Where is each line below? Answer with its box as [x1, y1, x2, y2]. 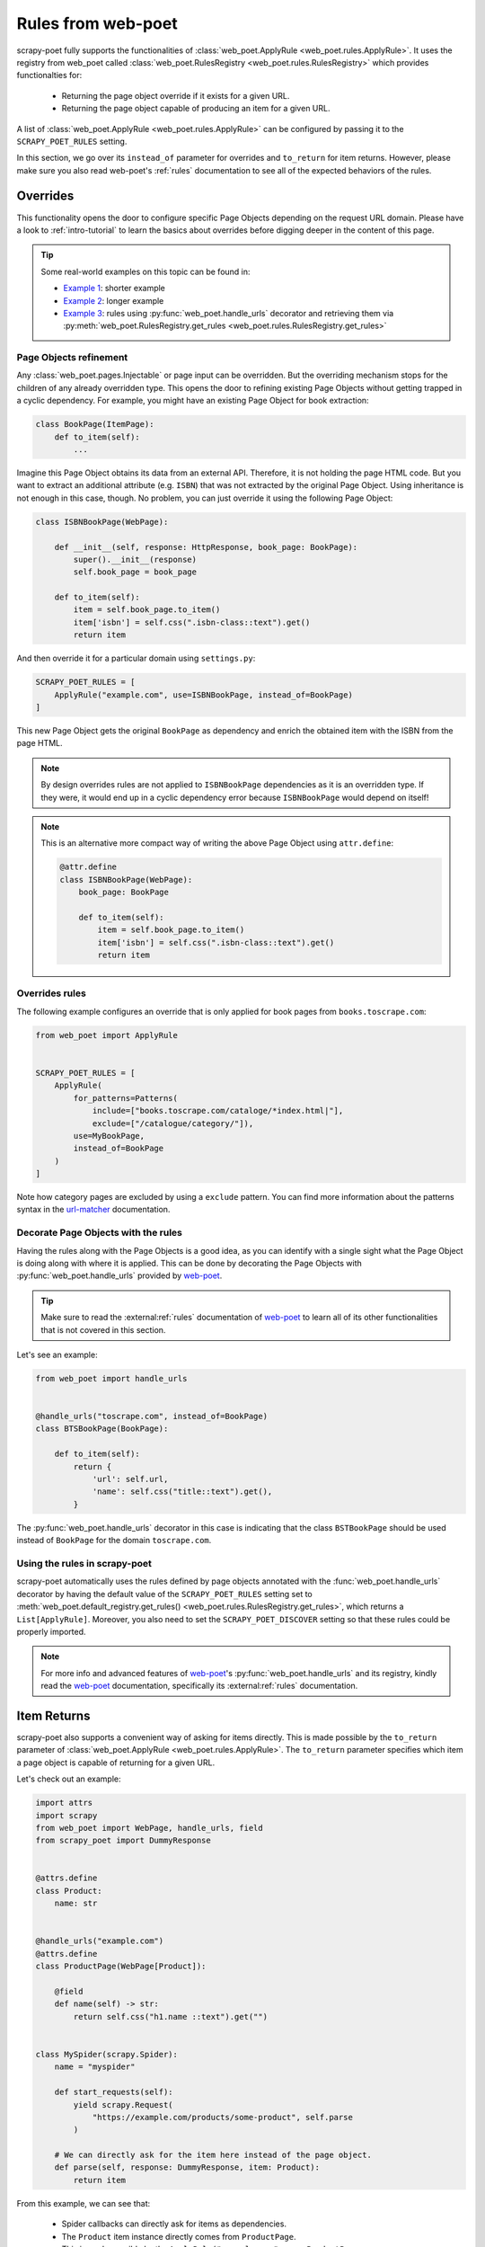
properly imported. [16, 1626, 86, 1637]
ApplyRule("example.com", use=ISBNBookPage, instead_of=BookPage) [54, 689, 354, 700]
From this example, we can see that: [16, 2198, 151, 2208]
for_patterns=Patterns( [73, 1093, 179, 1103]
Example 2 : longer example [63, 295, 164, 306]
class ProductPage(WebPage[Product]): [35, 1961, 207, 1972]
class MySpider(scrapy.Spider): [35, 2049, 179, 2059]
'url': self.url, [92, 1474, 169, 1485]
